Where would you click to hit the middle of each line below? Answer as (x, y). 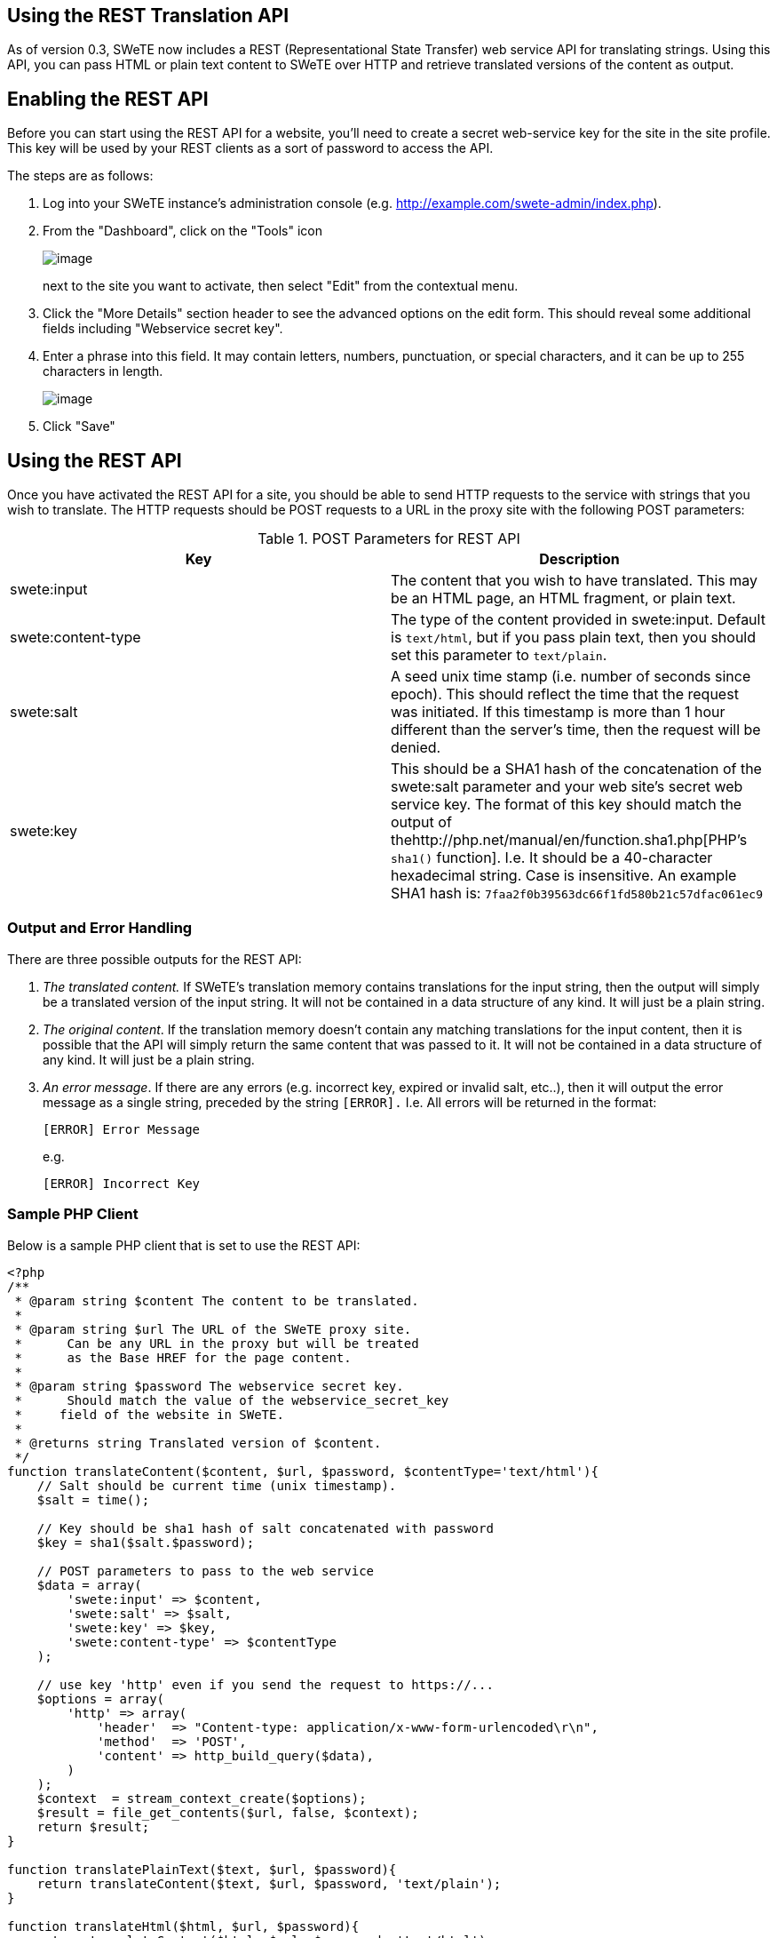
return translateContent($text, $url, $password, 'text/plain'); (269, 1883)
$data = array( (89, 1585)
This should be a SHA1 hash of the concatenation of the (576, 769)
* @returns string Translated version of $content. (198, 1443)
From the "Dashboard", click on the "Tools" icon (183, 231)
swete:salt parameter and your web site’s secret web (567, 787)
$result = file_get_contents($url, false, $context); (228, 1812)
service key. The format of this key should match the (567, 805)
